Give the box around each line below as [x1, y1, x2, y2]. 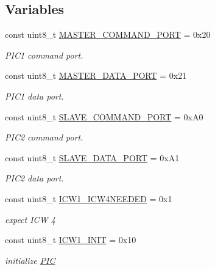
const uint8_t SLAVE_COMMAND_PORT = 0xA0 [5, 110, 203, 123]
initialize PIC [5, 254, 55, 266]
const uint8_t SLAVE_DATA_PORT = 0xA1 [5, 151, 180, 164]
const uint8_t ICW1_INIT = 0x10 [5, 233, 136, 246]
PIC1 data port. [5, 89, 64, 102]
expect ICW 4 [5, 213, 55, 225]
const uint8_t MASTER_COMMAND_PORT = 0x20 [5, 28, 211, 41]
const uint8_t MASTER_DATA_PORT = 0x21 [5, 69, 187, 82]
